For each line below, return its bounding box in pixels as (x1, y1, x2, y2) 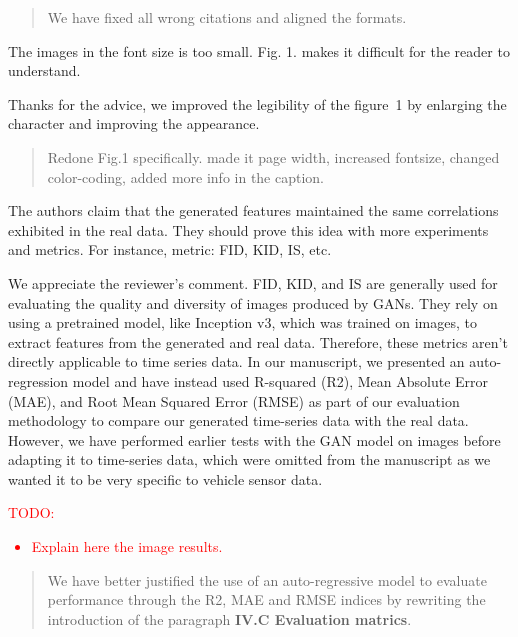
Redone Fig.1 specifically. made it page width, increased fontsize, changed (47, 146, 500, 167)
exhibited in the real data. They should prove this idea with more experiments (8, 219, 489, 240)
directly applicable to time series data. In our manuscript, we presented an (8, 351, 465, 372)
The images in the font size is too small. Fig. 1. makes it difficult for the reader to (8, 40, 510, 61)
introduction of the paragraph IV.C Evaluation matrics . (47, 608, 412, 629)
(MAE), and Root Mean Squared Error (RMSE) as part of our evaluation (8, 390, 460, 411)
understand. (8, 60, 81, 81)
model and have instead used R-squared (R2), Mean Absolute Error (72, 370, 489, 391)
